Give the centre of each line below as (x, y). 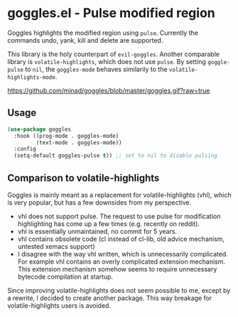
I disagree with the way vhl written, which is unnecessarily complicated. (123, 254)
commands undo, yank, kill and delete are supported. (85, 40)
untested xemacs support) (56, 246)
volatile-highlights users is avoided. (59, 305)
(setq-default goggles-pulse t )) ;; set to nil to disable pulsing (116, 156)
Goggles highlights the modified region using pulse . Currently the (103, 33)
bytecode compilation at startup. (65, 276)
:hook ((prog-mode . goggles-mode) (66, 136)
